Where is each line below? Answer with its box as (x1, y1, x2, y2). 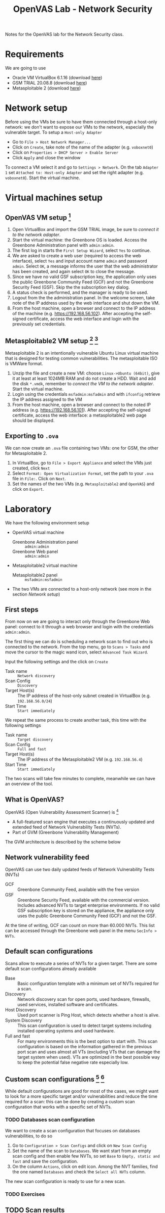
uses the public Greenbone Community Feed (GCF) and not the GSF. (17, 913, 157, 919)
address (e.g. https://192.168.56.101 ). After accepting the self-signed (12, 407, 151, 413)
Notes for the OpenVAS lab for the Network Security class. (5, 31, 124, 38)
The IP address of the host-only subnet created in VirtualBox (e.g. (17, 693, 151, 699)
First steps (5, 606, 38, 614)
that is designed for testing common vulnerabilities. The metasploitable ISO (5, 355, 158, 361)
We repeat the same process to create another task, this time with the (5, 717, 147, 723)
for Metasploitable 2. (5, 450, 47, 456)
